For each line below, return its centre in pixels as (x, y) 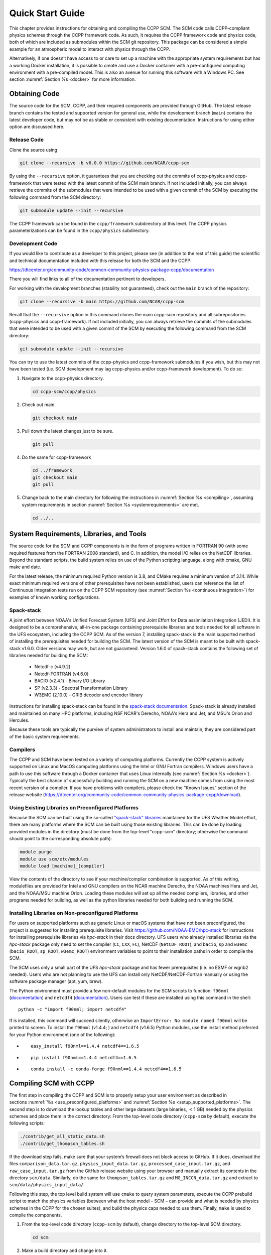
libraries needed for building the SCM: (49, 655)
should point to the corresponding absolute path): (61, 839)
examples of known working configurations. (55, 597)
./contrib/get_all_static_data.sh (62, 1137)
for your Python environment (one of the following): (62, 1035)
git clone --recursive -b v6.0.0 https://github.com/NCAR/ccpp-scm (105, 163)
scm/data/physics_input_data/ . (47, 1185)
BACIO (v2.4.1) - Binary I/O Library (70, 681)
